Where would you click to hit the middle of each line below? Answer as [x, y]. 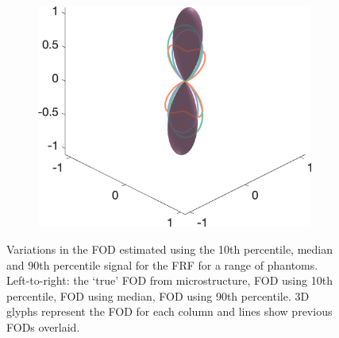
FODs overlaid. [43, 327]
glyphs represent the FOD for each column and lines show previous [169, 311]
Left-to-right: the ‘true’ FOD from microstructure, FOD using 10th [169, 280]
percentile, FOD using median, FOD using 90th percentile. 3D [158, 295]
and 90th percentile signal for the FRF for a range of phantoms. [162, 264]
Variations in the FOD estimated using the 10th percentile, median [169, 249]
